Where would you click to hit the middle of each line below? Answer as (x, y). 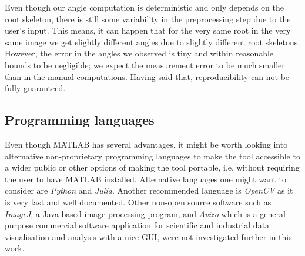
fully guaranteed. (35, 88)
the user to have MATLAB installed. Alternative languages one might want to (146, 179)
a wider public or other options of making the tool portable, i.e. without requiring (152, 167)
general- (274, 213)
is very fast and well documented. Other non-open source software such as (138, 202)
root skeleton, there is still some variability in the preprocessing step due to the (148, 19)
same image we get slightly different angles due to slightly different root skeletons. (152, 41)
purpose (19, 225)
